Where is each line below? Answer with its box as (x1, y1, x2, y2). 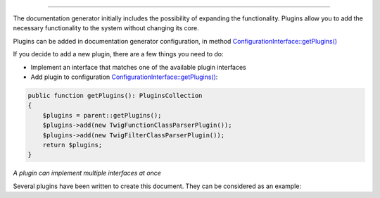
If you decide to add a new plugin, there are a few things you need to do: (13, 50, 224, 58)
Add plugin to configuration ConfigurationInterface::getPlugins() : (30, 73, 218, 81)
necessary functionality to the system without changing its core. (13, 24, 200, 32)
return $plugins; (42, 141, 103, 149)
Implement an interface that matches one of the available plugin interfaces (30, 63, 246, 71)
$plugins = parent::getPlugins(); (42, 111, 162, 119)
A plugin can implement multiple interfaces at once (13, 169, 162, 178)
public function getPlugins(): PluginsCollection (27, 92, 203, 99)
